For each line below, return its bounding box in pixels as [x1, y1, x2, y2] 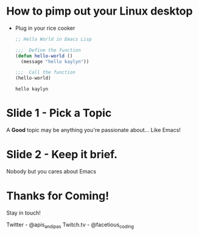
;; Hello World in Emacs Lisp [15, 36, 93, 42]
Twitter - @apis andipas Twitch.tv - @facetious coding [6, 221, 134, 229]
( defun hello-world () [15, 53, 73, 59]
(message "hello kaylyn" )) [21, 58, 89, 64]
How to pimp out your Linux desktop [6, 4, 193, 18]
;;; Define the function [15, 47, 81, 53]
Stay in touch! [6, 209, 41, 217]
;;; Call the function [15, 69, 76, 75]
